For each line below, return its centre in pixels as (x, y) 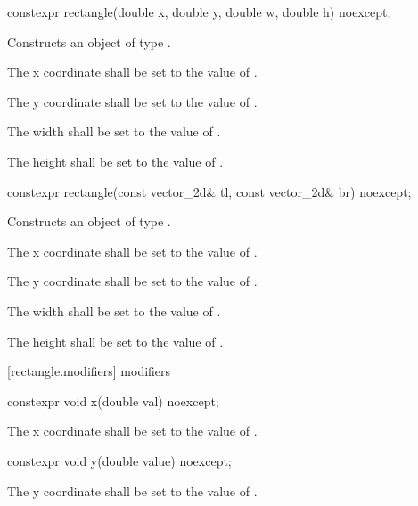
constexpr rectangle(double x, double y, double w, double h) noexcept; (199, 12)
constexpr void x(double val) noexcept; (113, 400)
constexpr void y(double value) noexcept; (119, 460)
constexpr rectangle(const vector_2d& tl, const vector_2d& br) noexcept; (209, 191)
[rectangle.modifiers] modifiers (89, 371)
